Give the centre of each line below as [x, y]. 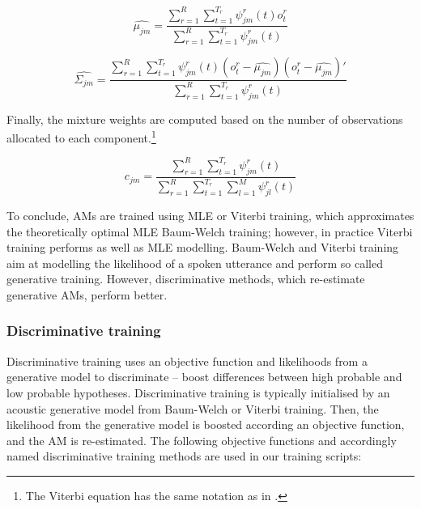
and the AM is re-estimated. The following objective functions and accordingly [202, 440]
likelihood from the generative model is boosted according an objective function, [206, 424]
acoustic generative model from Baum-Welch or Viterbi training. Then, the [193, 408]
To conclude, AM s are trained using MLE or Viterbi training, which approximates [210, 215]
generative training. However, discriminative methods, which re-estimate [186, 279]
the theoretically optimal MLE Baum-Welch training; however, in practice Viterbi [210, 231]
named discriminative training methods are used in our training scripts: [184, 456]
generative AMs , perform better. [87, 294]
